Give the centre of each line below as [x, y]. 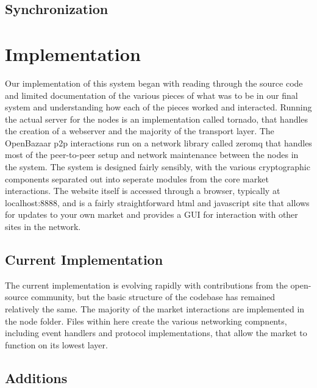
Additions [36, 377]
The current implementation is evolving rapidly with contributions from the [146, 285]
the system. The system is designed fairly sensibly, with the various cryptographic [158, 167]
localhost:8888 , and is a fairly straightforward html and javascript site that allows [157, 202]
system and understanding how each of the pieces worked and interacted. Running [158, 107]
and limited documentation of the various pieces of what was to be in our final [151, 95]
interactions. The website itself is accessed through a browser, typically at [143, 191]
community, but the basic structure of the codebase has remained [153, 297]
